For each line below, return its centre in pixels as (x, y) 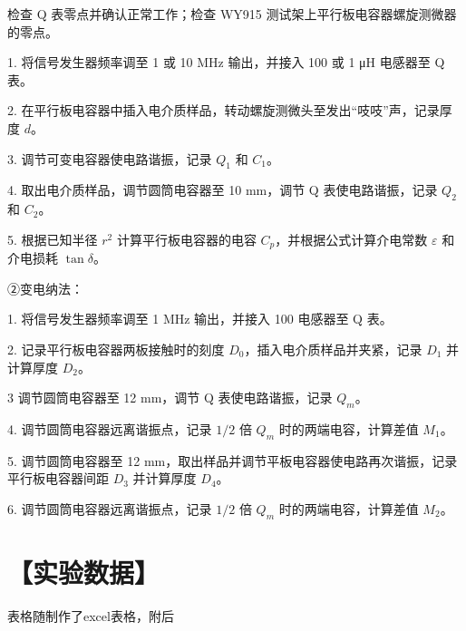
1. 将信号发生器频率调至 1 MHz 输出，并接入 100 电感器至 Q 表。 (200, 319)
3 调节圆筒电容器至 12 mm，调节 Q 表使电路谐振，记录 (170, 398)
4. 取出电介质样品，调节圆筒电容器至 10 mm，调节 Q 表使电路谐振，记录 (223, 190)
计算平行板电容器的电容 (186, 239)
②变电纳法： (45, 288)
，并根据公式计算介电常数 (351, 239)
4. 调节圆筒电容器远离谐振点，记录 (110, 428)
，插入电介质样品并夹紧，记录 (333, 349)
